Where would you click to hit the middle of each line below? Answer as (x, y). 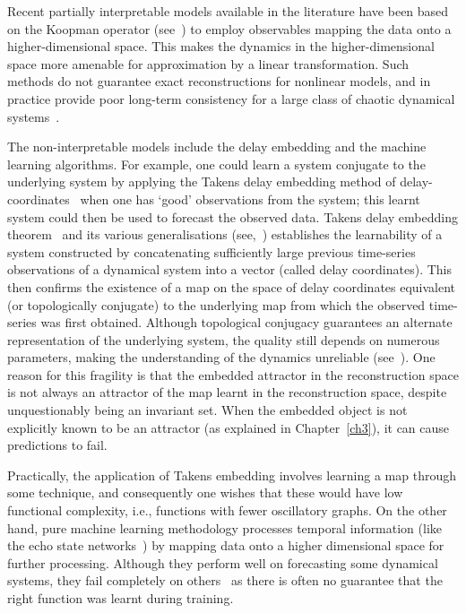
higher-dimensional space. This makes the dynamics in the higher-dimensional (221, 46)
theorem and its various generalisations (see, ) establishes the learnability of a (225, 234)
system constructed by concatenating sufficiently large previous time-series (211, 251)
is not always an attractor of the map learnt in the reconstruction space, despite (227, 392)
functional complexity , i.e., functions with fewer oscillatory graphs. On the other (227, 510)
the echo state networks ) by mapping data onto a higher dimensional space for (226, 545)
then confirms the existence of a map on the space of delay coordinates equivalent (232, 286)
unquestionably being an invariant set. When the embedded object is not (207, 410)
